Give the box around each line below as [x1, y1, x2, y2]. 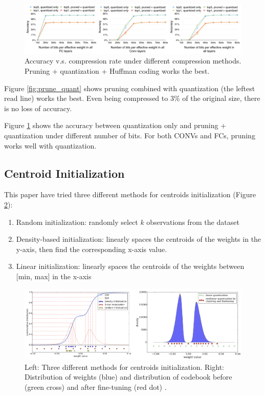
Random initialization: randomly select [16, 216, 138, 227]
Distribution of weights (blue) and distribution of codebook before [25, 371, 232, 382]
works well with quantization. [4, 140, 97, 151]
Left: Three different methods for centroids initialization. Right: [25, 361, 224, 372]
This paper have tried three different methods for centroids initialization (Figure [4, 189, 256, 200]
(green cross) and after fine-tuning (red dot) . [25, 381, 167, 392]
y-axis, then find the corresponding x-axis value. [16, 243, 167, 254]
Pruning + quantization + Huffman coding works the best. [25, 66, 210, 76]
